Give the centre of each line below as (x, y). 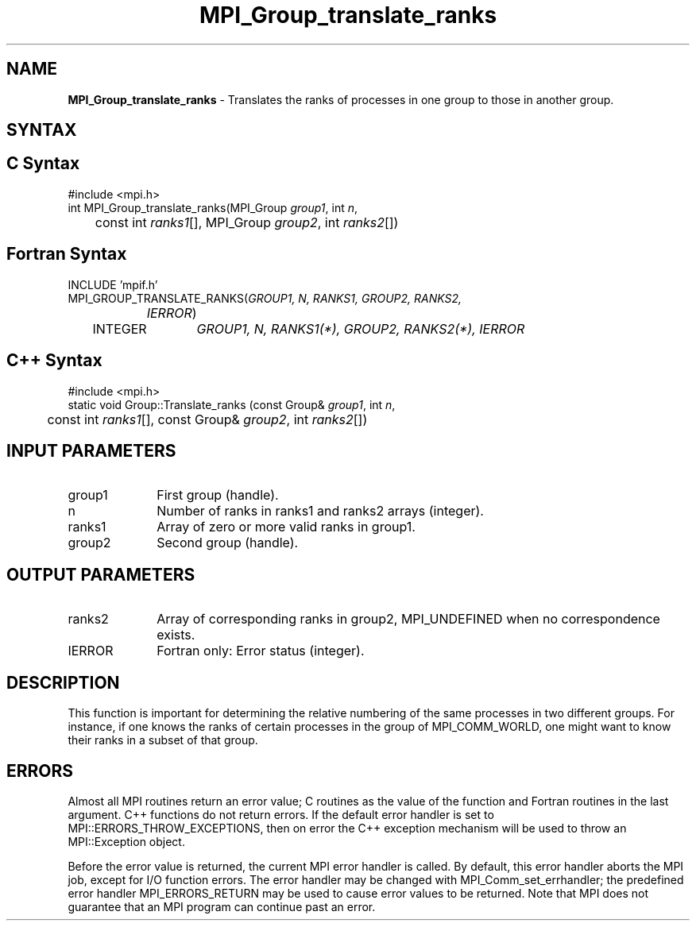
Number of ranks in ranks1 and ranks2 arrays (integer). (320, 511)
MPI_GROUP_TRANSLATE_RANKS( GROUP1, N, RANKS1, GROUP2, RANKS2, (265, 298)
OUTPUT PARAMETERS (101, 574)
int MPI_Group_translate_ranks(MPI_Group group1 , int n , (213, 207)
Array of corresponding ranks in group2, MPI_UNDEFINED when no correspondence (408, 619)
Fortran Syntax (67, 254)
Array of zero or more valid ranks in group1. (286, 527)
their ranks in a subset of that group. (163, 740)
